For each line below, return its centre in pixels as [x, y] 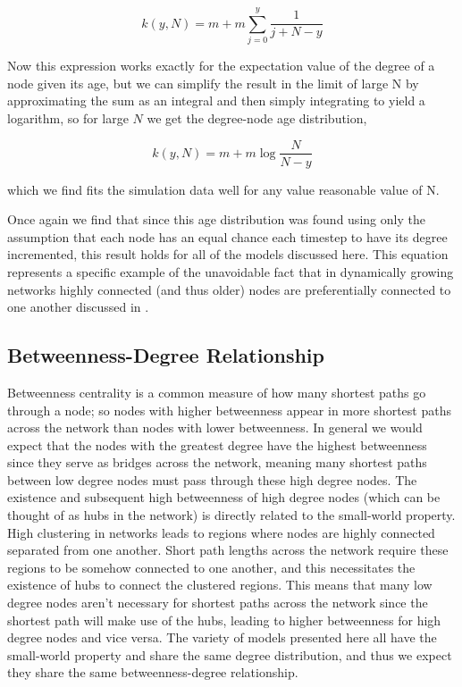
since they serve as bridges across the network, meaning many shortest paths [217, 462]
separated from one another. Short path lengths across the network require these [228, 550]
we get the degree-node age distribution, [257, 117]
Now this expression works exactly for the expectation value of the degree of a [221, 66]
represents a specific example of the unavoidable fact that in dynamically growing [231, 271]
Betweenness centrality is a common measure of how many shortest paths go [217, 392]
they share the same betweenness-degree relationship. [153, 672]
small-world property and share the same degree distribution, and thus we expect [230, 654]
